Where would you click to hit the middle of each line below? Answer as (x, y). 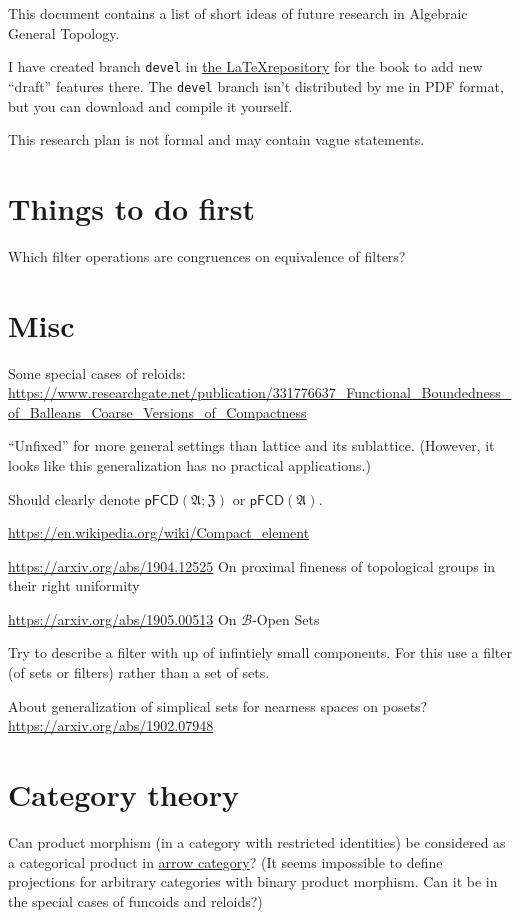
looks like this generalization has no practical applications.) (189, 464)
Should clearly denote (74, 498)
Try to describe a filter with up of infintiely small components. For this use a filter (260, 652)
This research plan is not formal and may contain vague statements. (216, 139)
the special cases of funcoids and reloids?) (135, 900)
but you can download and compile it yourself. (150, 105)
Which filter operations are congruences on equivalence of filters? (207, 255)
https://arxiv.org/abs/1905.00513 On (122, 618)
